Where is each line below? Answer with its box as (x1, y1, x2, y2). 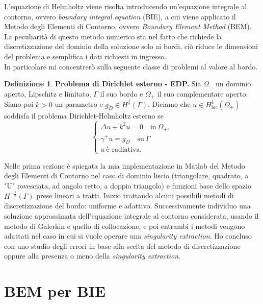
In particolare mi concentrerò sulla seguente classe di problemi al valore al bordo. (4, 61, 258, 72)
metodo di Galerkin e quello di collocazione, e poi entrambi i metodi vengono (4, 220, 245, 231)
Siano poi (4, 99, 34, 109)
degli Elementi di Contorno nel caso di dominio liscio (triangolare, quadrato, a (4, 170, 249, 181)
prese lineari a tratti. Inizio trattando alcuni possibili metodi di (36, 190, 234, 201)
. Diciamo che (148, 99, 191, 109)
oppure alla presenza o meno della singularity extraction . (4, 250, 180, 261)
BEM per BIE (4, 280, 106, 301)
